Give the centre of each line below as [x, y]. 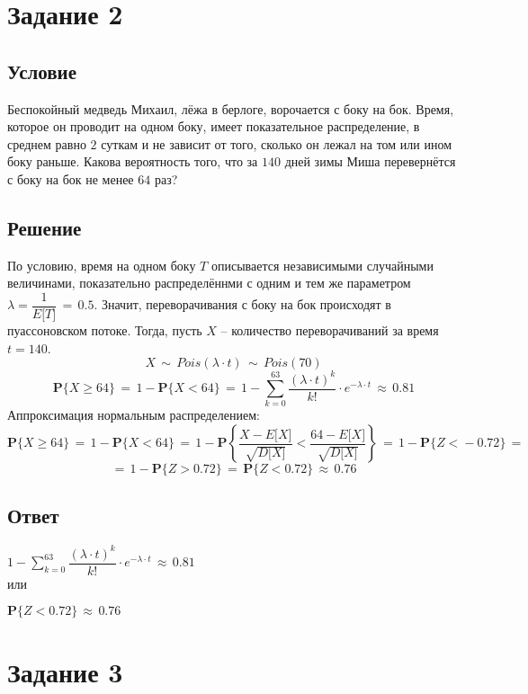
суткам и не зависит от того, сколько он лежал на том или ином [277, 143]
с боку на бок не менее [71, 178]
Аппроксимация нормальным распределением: [134, 415]
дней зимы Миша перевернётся [370, 161]
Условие [42, 71]
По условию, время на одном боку [102, 265]
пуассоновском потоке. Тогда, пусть [105, 330]
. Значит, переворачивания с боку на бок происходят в [242, 304]
